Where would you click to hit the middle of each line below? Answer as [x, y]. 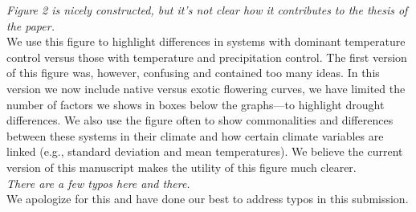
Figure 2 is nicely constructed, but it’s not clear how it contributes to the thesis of [207, 10]
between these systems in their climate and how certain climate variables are [195, 135]
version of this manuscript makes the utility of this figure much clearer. [181, 167]
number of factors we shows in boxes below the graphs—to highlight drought [196, 104]
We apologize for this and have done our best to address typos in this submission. [208, 199]
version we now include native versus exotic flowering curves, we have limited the [206, 88]
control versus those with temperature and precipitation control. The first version [207, 57]
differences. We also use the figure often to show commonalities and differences [200, 120]
